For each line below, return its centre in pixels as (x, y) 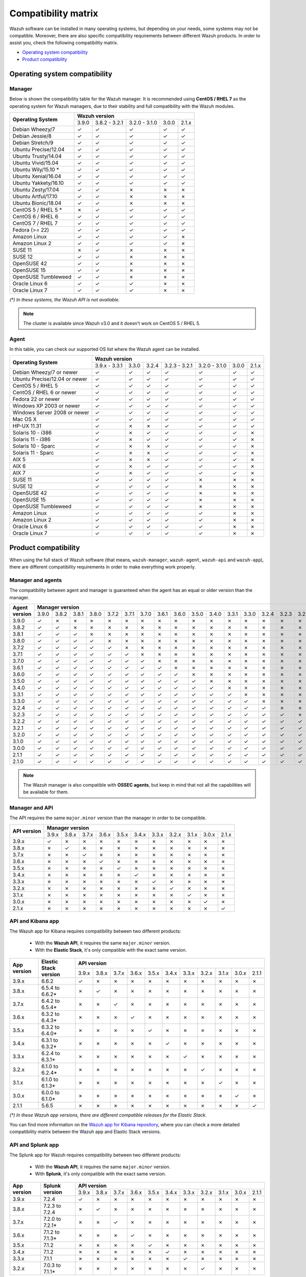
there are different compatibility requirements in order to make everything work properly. (103, 567)
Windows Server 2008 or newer (51, 413)
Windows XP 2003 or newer (46, 406)
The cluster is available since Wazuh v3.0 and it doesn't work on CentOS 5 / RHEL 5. (112, 323)
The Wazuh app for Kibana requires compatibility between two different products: (95, 931)
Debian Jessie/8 (32, 136)
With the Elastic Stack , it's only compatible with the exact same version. (111, 950)
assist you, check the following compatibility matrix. (64, 43)
